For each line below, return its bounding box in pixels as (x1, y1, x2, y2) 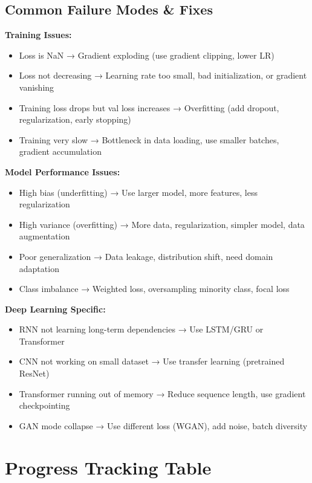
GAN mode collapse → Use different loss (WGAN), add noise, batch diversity (19, 419, 308, 432)
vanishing (19, 80, 54, 93)
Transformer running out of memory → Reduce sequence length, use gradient (19, 387, 306, 400)
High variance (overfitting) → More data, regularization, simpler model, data (19, 218, 305, 230)
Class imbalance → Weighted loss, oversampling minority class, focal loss (19, 282, 290, 295)
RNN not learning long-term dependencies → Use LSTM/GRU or (19, 323, 264, 336)
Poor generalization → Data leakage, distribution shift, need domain (19, 250, 273, 262)
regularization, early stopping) (19, 113, 131, 126)
